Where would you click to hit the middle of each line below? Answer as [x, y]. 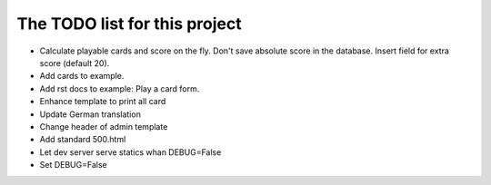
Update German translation [90, 114]
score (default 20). [75, 63]
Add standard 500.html [83, 140]
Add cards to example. [82, 76]
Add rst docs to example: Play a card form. [120, 88]
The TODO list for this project [129, 24]
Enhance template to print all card [103, 102]
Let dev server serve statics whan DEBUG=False [130, 152]
